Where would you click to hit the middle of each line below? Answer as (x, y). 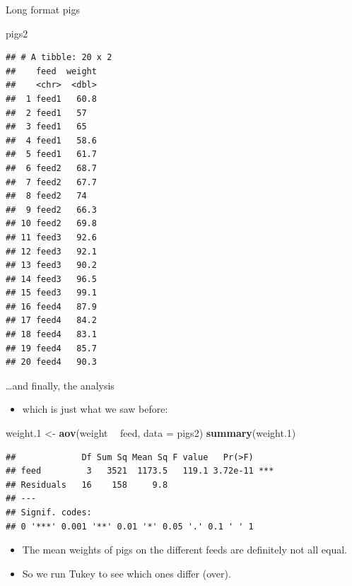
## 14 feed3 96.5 (51, 279)
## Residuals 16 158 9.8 (87, 485)
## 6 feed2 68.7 (51, 168)
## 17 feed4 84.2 (51, 321)
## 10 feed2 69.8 (51, 224)
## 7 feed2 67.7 (51, 182)
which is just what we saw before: (95, 409)
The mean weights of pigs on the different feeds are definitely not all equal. (184, 550)
